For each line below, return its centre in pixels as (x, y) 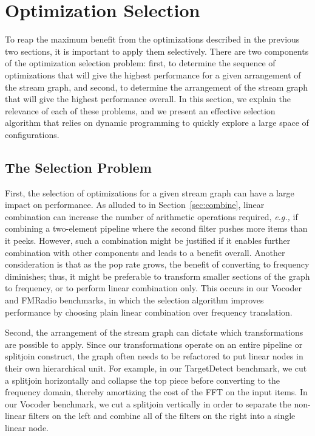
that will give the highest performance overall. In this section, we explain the (148, 99)
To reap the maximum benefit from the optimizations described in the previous (152, 39)
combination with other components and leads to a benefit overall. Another (145, 252)
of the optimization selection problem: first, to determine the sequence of (140, 63)
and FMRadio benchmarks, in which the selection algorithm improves (134, 300)
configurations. (32, 134)
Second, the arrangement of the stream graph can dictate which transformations (154, 332)
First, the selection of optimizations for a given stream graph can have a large (150, 192)
